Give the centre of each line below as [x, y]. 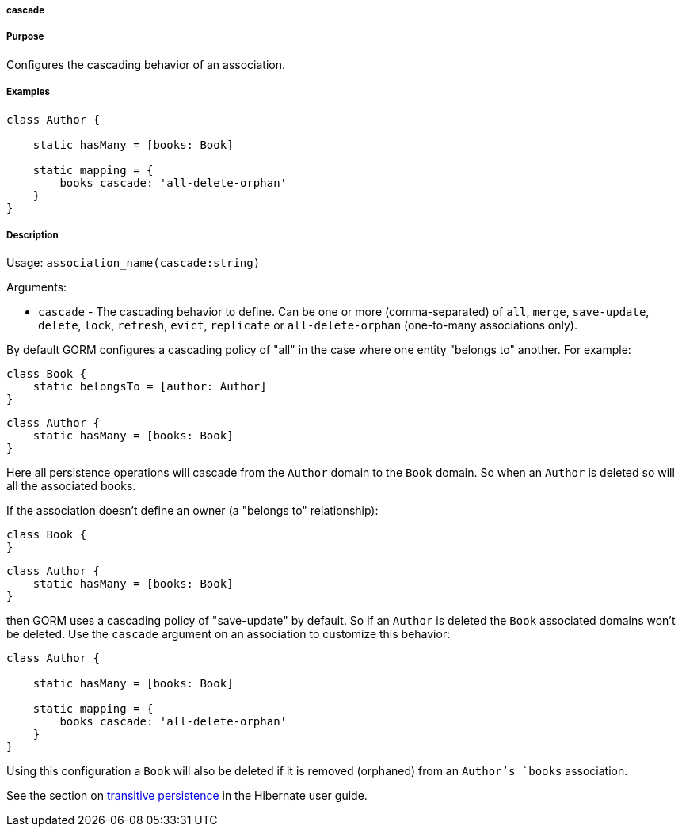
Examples [28, 92]
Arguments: [37, 287]
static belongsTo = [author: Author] [150, 387]
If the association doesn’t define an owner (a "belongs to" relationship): [192, 511]
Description [32, 235]
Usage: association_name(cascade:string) [133, 263]
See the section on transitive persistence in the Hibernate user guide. [187, 796]
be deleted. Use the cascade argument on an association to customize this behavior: [229, 634]
